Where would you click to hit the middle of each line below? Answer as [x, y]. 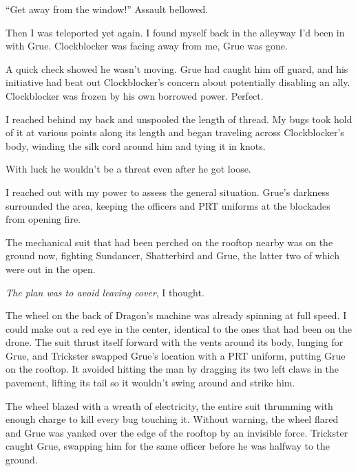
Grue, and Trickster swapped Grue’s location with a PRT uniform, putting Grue [176, 355]
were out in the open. [51, 269]
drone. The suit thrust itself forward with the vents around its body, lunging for [175, 342]
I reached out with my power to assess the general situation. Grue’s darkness [168, 191]
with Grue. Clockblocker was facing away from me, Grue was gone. [147, 46]
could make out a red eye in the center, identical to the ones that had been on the [179, 328]
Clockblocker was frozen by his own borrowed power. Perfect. [135, 95]
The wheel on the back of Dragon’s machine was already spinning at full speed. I [176, 315]
